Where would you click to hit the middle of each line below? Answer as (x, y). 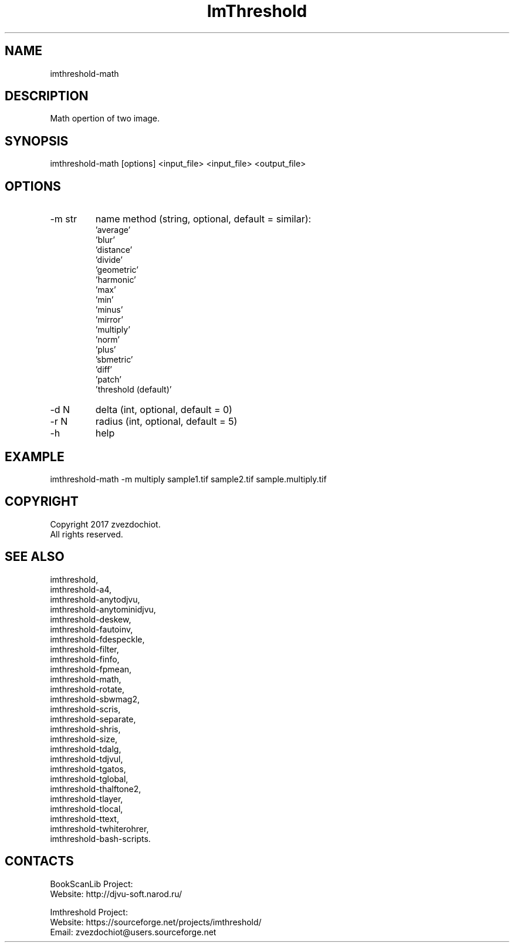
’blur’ (105, 240)
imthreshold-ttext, (84, 819)
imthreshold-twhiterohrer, (99, 828)
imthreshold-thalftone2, (96, 789)
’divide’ (109, 260)
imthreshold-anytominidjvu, (103, 609)
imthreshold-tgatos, (88, 769)
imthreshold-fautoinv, (92, 629)
